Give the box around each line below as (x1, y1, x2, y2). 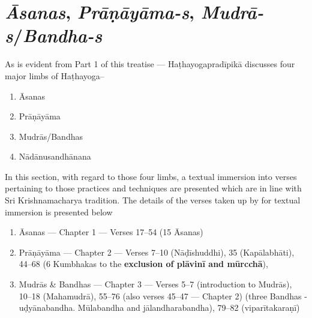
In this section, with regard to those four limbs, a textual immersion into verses (5, 170, 297, 182)
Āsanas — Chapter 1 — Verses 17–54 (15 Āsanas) (19, 226, 203, 238)
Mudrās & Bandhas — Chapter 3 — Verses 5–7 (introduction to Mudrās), (19, 278, 292, 290)
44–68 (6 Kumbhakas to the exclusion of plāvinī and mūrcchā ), (19, 257, 268, 270)
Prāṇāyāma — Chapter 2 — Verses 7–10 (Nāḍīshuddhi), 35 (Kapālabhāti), (19, 245, 295, 258)
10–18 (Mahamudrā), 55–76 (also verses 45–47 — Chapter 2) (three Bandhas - (19, 289, 307, 302)
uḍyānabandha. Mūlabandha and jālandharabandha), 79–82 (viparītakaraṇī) (19, 301, 300, 314)
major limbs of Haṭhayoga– (5, 69, 104, 82)
